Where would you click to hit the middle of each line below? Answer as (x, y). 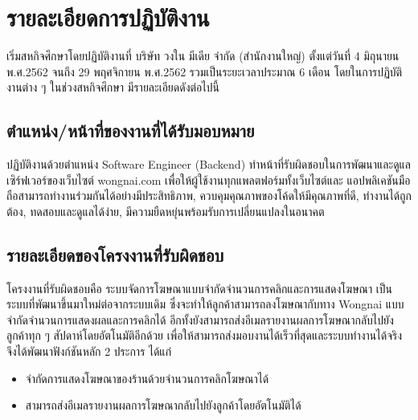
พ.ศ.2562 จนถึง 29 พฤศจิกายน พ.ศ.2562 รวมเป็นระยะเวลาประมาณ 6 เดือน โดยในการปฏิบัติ (205, 71)
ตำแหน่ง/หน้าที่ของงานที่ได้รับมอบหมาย (131, 130)
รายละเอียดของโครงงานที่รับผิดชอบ (115, 254)
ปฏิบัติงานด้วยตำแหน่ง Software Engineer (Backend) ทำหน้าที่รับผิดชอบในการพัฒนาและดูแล (209, 164)
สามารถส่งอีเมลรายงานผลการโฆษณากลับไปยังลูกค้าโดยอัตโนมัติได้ (163, 405)
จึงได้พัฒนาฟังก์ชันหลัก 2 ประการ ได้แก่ (89, 351)
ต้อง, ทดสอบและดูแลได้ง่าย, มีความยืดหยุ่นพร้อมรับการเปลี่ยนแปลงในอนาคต (166, 211)
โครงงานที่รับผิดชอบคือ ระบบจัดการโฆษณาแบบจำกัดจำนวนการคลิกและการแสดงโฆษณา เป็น (200, 288)
